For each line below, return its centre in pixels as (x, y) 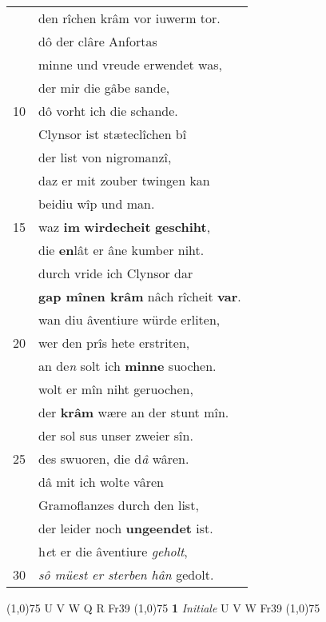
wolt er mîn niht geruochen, (116, 389)
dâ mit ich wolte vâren (101, 482)
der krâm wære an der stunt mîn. (134, 412)
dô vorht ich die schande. (108, 111)
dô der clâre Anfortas (98, 41)
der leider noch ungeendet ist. (126, 528)
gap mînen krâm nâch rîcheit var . (140, 296)
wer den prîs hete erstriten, (114, 343)
